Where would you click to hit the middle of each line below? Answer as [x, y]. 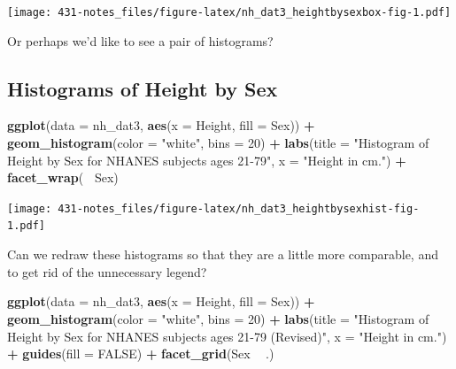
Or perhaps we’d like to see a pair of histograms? [140, 40]
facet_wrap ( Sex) [63, 177]
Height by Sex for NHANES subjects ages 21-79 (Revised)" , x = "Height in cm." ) [227, 336]
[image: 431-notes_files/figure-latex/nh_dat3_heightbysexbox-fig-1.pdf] [229, 12]
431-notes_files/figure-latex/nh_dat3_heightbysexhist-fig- [239, 208]
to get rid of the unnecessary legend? [107, 271]
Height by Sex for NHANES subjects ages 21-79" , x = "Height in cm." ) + [207, 160]
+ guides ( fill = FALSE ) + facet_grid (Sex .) [141, 354]
